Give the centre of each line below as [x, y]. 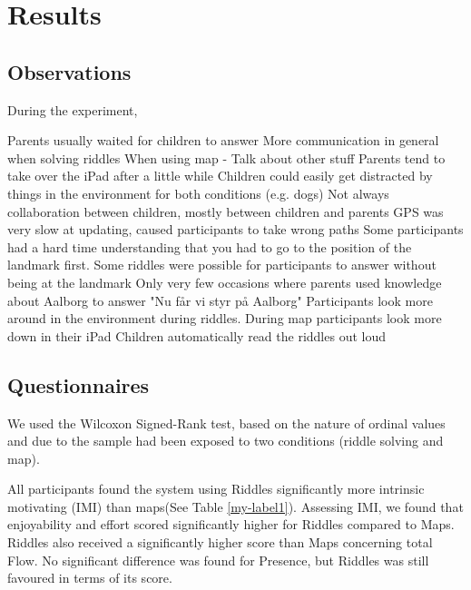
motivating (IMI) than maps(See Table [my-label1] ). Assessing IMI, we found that [235, 506]
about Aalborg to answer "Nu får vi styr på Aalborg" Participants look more [220, 300]
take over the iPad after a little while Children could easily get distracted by [220, 176]
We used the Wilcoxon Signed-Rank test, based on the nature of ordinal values [226, 423]
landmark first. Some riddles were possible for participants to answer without [222, 265]
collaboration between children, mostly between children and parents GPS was [226, 211]
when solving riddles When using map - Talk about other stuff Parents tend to [226, 157]
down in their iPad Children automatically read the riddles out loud [196, 335]
